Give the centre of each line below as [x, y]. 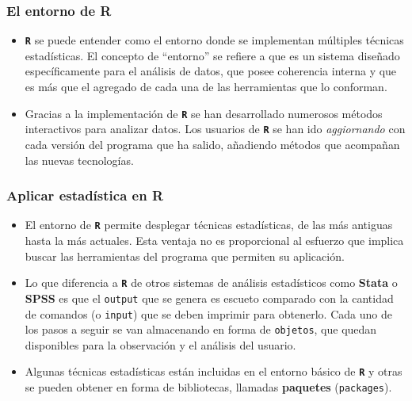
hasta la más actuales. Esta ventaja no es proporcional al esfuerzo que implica [214, 241]
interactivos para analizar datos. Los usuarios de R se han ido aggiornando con [215, 129]
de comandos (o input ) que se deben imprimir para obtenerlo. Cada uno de [208, 313]
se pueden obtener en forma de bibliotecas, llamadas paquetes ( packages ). [208, 387]
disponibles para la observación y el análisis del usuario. [160, 344]
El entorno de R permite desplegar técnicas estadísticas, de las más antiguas [209, 225]
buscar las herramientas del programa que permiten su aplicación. [185, 256]
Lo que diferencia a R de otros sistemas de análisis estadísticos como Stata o [211, 283]
